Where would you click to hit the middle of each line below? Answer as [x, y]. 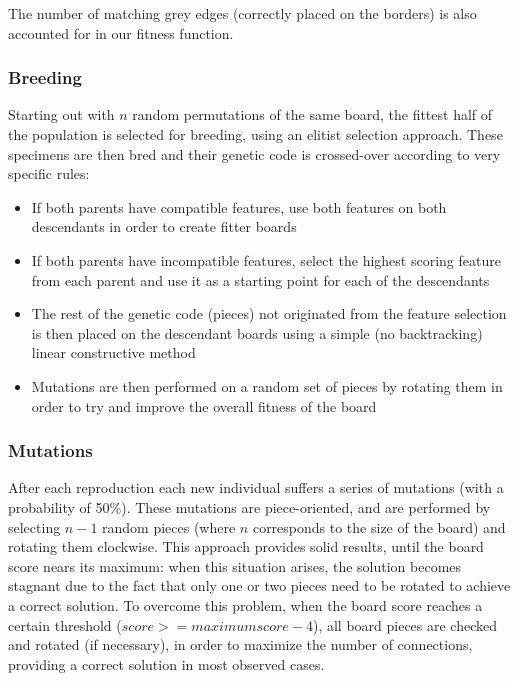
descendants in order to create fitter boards [164, 226]
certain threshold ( [65, 624]
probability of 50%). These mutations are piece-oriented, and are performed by [249, 506]
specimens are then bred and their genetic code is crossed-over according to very [254, 153]
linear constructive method [113, 352]
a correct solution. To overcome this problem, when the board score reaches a [245, 604]
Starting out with [61, 114]
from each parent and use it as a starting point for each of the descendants [260, 279]
